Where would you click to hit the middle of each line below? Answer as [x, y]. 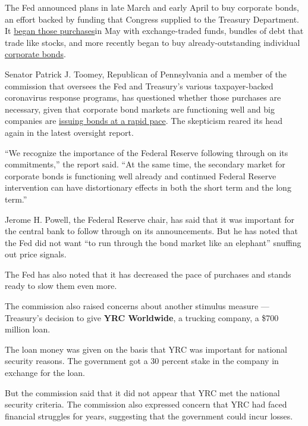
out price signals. [36, 254]
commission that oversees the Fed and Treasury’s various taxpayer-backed [139, 85]
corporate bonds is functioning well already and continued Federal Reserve [141, 175]
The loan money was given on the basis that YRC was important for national [146, 349]
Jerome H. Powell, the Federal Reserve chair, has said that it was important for [150, 219]
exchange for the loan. [45, 373]
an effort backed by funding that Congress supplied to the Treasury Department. [152, 19]
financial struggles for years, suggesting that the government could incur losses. [149, 416]
